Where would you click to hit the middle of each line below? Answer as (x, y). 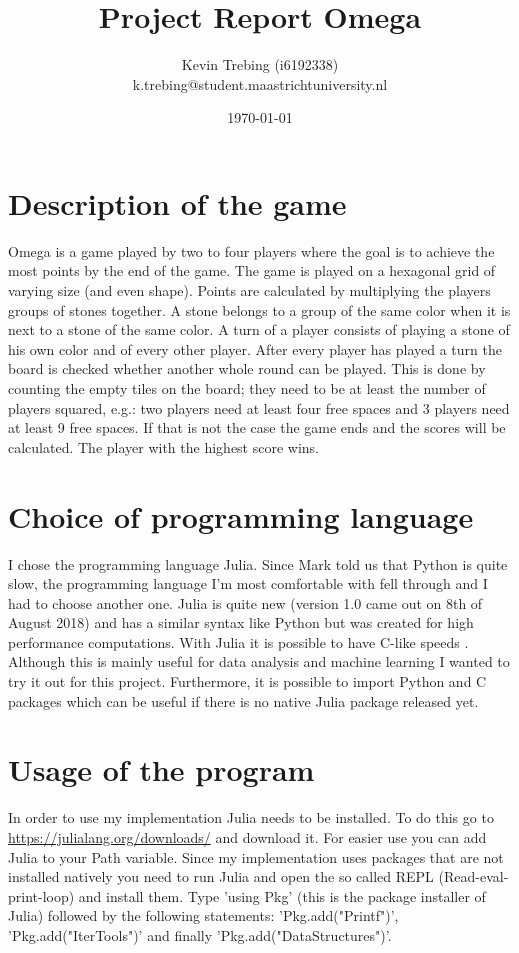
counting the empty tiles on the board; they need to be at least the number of (247, 388)
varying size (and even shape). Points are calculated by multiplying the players (249, 290)
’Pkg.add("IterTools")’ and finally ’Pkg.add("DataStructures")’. (200, 934)
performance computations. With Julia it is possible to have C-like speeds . (238, 641)
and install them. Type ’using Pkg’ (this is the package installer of (282, 895)
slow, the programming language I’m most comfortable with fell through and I (248, 583)
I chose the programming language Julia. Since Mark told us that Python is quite (258, 563)
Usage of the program (161, 769)
